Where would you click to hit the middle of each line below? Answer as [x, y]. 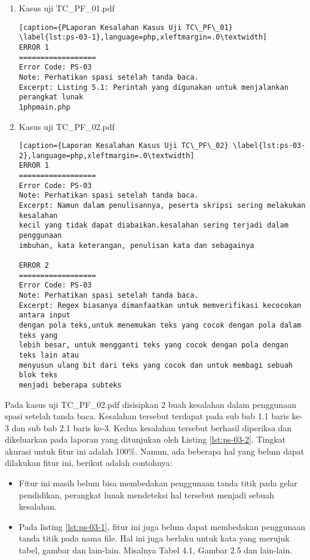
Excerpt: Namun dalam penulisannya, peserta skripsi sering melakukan [162, 206]
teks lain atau [49, 355]
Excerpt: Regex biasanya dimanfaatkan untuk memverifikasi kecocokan [160, 305]
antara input [44, 315]
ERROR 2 [34, 265]
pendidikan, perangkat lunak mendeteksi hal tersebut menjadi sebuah [146, 494]
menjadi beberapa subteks [70, 385]
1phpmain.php [44, 107]
